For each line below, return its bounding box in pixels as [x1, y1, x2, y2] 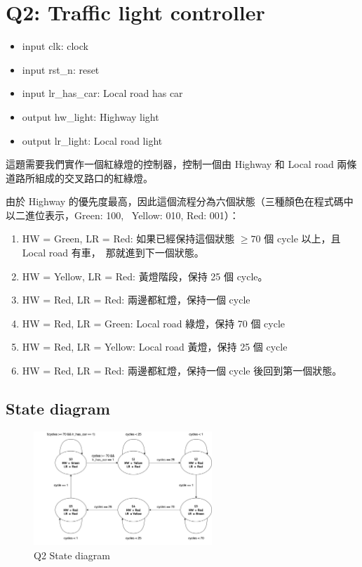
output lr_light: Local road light [22, 133, 163, 148]
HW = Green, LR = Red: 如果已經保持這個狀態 [22, 231, 235, 246]
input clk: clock [22, 39, 88, 53]
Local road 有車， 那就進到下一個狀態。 [22, 245, 204, 260]
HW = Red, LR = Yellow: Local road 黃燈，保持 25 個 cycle [22, 339, 288, 354]
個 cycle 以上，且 [264, 231, 341, 246]
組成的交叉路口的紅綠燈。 [34, 170, 153, 185]
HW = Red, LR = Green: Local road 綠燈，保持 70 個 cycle [22, 315, 286, 330]
